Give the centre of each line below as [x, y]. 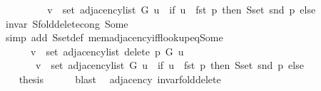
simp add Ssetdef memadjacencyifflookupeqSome [114, 37]
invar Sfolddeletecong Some [67, 23]
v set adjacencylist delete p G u [107, 51]
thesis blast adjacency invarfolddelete [120, 79]
